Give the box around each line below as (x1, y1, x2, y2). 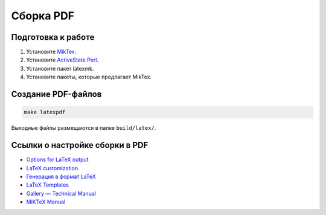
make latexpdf (24, 109, 66, 116)
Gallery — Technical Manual (26, 190, 97, 197)
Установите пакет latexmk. (26, 65, 94, 72)
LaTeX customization (26, 164, 78, 172)
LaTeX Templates (26, 181, 69, 188)
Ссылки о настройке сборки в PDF (11, 140, 149, 150)
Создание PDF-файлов (11, 89, 102, 100)
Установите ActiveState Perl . (26, 56, 99, 63)
